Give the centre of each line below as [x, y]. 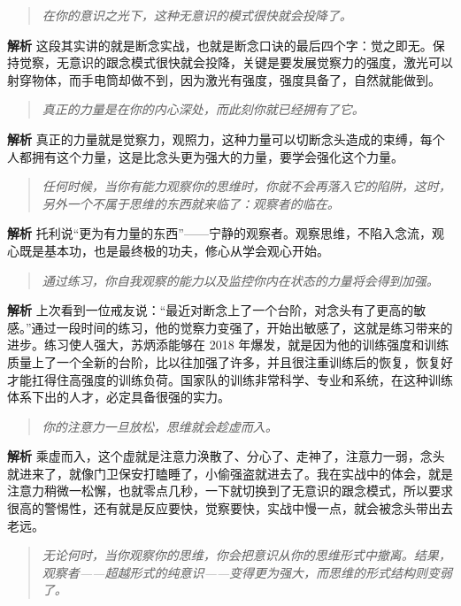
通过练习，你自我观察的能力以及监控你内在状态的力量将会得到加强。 [240, 280]
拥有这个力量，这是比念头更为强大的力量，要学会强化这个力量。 [217, 156]
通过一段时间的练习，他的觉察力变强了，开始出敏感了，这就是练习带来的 [242, 327]
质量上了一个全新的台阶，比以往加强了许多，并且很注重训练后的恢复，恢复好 [230, 361]
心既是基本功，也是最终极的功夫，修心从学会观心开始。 [168, 250]
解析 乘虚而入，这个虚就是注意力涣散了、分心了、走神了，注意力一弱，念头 [226, 456]
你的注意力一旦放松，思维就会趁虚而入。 [160, 426]
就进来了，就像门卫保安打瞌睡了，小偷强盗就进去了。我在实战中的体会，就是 [230, 473]
